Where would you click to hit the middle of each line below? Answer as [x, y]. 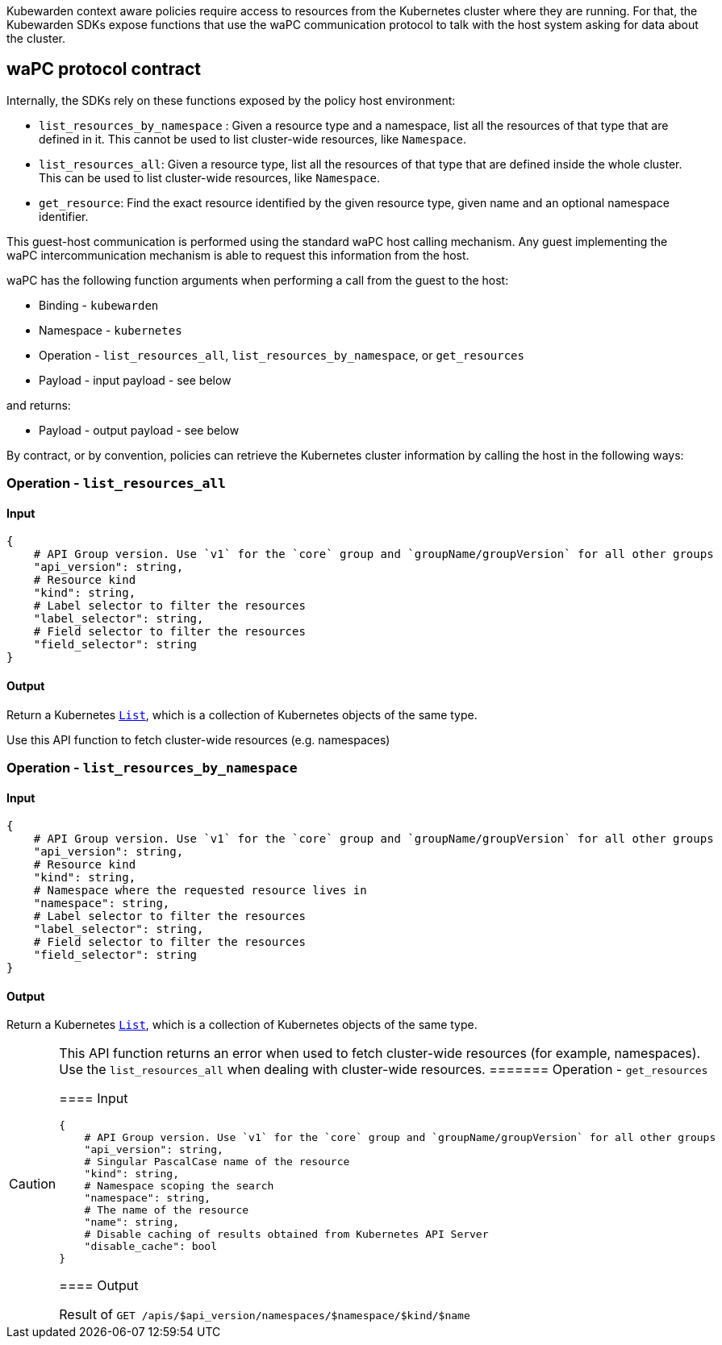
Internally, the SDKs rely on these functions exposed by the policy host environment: [231, 100]
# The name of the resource [167, 1210]
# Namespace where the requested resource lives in [200, 891]
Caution [33, 1184]
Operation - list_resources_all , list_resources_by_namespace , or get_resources [282, 355]
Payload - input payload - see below [135, 380]
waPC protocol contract [104, 69]
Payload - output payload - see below [139, 430]
